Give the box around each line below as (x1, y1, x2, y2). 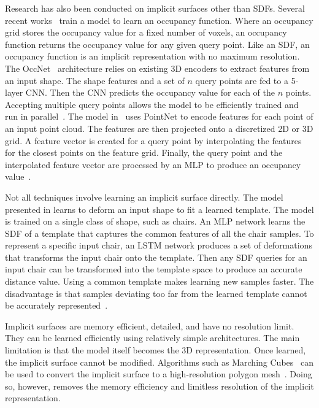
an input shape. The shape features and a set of (5, 74, 185, 87)
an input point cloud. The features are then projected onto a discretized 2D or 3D (5, 121, 313, 134)
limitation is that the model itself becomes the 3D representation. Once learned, (5, 344, 306, 356)
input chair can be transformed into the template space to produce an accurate (5, 263, 302, 275)
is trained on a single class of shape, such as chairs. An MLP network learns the (5, 215, 306, 228)
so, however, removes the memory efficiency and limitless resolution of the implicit (5, 379, 314, 392)
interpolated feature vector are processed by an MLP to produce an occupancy (5, 158, 301, 171)
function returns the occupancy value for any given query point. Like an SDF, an (5, 37, 310, 50)
